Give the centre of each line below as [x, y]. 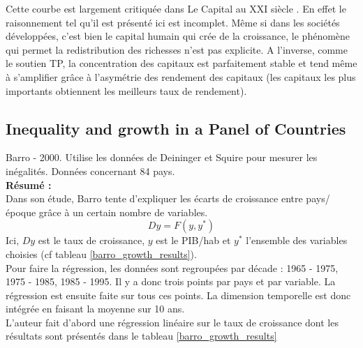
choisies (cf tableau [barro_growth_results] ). [101, 254]
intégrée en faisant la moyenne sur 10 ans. [95, 309]
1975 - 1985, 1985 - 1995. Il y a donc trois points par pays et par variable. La [171, 281]
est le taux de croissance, [91, 240]
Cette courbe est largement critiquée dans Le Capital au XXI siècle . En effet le [176, 8]
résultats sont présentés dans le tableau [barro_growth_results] [141, 336]
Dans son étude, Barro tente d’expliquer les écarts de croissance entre [154, 198]
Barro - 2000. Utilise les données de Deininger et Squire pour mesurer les [162, 157]
